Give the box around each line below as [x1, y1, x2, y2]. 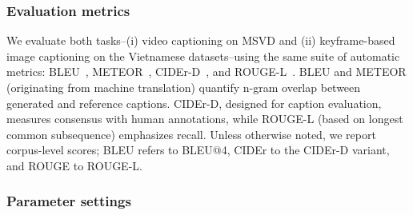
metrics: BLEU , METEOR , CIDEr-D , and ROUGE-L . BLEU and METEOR [6, 63, 407, 80]
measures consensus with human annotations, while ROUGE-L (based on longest [6, 110, 403, 127]
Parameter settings [6, 191, 131, 211]
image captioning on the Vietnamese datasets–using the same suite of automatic [6, 47, 400, 64]
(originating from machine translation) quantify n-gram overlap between [6, 79, 361, 95]
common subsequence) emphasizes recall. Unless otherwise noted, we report [6, 125, 376, 142]
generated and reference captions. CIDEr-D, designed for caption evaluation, [6, 94, 382, 111]
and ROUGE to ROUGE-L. [6, 157, 142, 173]
